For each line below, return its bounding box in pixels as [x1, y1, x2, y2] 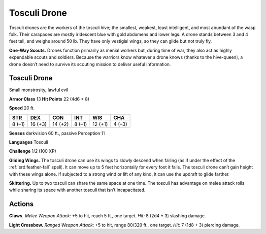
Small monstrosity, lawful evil [9, 87, 68, 93]
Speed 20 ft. [9, 105, 35, 111]
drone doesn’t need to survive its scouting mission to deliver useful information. [9, 61, 171, 67]
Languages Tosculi [9, 139, 49, 145]
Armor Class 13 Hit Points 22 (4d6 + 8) [9, 96, 90, 102]
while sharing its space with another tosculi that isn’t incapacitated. [9, 187, 146, 193]
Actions [9, 200, 34, 208]
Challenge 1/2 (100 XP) [9, 148, 57, 154]
